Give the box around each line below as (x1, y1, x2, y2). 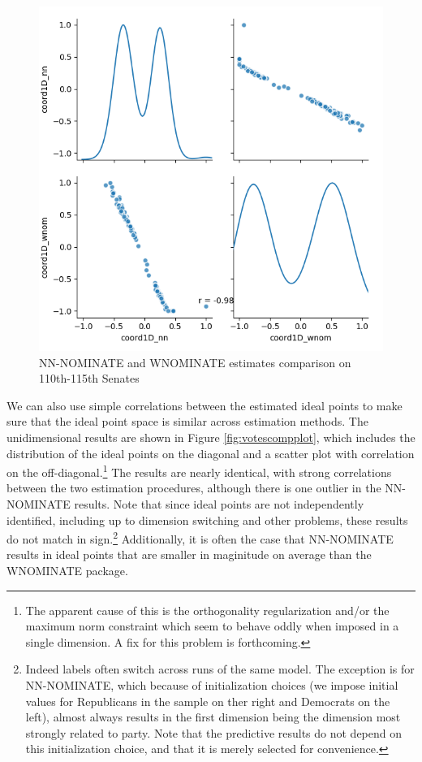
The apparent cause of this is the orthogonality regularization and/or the (25, 601, 390, 618)
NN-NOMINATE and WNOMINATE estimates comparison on (39, 353, 351, 370)
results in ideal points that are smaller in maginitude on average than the (6, 546, 372, 563)
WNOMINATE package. (6, 562, 128, 579)
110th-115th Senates (39, 370, 140, 387)
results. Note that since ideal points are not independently (74, 496, 364, 512)
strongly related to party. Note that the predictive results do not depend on (25, 724, 403, 741)
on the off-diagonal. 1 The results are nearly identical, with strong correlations (6, 461, 392, 480)
